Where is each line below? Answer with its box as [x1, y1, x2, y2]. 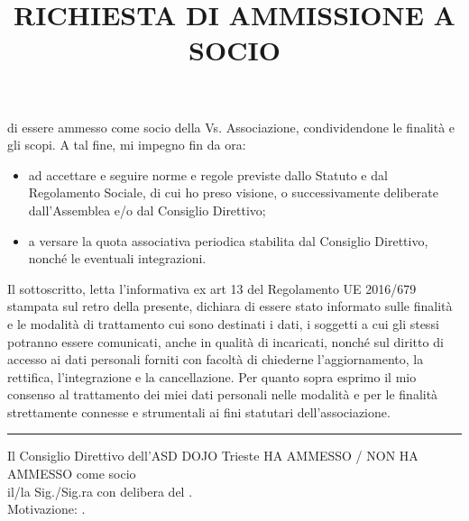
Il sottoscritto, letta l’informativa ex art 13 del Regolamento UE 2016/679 [7, 279, 417, 297]
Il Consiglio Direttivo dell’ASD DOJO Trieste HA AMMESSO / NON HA [7, 446, 418, 465]
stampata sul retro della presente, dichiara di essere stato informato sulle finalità [7, 297, 453, 315]
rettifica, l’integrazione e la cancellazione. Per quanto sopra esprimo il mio [7, 367, 417, 386]
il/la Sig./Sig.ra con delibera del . [7, 481, 193, 500]
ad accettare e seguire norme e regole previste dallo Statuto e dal [28, 165, 388, 184]
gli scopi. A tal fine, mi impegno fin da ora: [7, 135, 246, 154]
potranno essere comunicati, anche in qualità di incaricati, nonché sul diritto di [7, 332, 444, 351]
